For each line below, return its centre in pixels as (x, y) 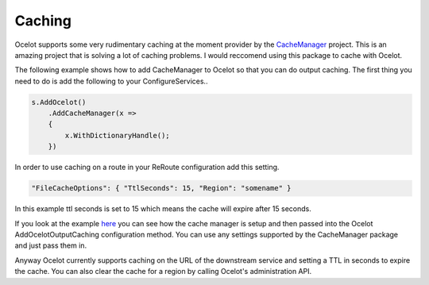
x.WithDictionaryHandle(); (117, 135)
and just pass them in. (51, 245)
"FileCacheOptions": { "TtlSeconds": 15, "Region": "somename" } (161, 188)
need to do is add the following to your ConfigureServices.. (111, 81)
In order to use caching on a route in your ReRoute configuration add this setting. (147, 168)
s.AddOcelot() (59, 102)
